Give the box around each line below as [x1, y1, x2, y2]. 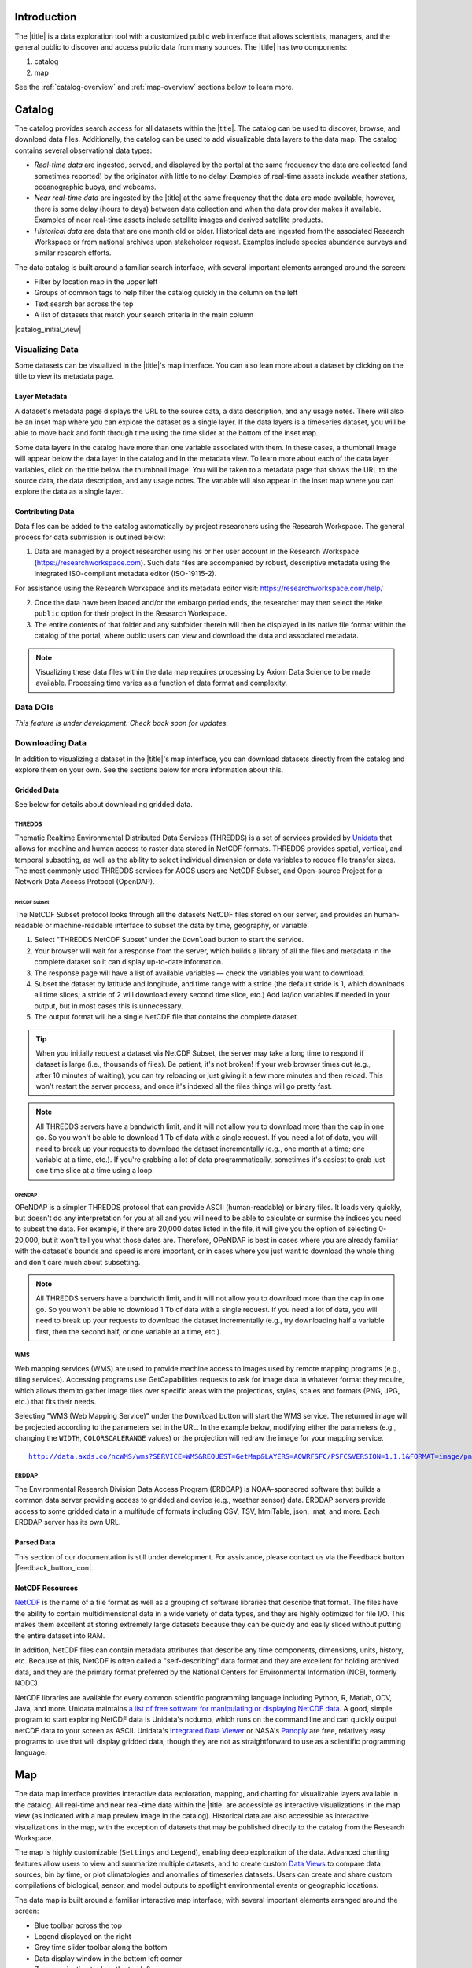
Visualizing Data [14, 344, 79, 355]
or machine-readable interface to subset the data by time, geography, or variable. [44, 920, 310, 930]
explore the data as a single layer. [14, 486, 124, 496]
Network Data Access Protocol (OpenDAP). [14, 877, 155, 886]
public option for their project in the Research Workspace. [34, 609, 227, 618]
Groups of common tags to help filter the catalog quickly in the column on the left [34, 288, 298, 298]
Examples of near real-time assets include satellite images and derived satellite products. [34, 215, 323, 224]
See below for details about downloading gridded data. [14, 800, 193, 809]
